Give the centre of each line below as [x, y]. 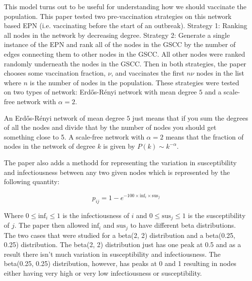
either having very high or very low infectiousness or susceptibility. [103, 273]
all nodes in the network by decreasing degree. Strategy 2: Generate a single [117, 35]
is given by [119, 146]
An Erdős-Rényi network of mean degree [64, 117]
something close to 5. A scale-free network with [74, 136]
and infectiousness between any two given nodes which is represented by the [117, 172]
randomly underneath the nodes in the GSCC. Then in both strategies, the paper [125, 63]
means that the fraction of [205, 136]
